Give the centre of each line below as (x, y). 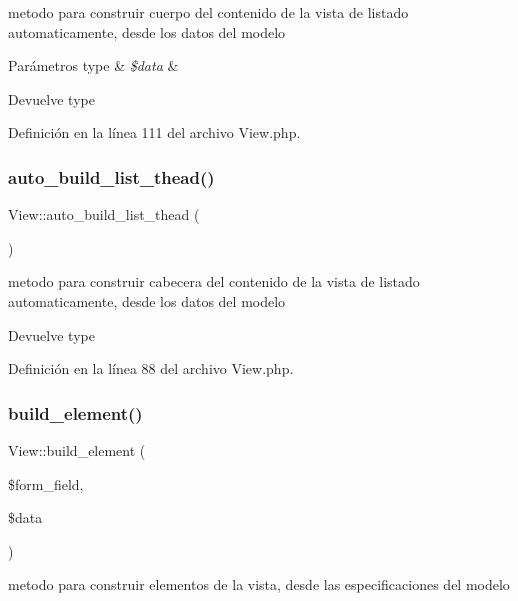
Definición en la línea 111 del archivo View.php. (154, 132)
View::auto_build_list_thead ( (104, 214)
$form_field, (46, 483)
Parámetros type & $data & (93, 65)
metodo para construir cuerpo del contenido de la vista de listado (208, 12)
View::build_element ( (77, 449)
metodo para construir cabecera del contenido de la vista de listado (214, 281)
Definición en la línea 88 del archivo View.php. (151, 368)
